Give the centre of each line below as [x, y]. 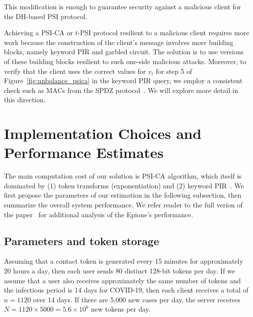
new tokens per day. [121, 309]
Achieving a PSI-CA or [39, 33]
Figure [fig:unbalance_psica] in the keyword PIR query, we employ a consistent [123, 80]
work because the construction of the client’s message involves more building [119, 42]
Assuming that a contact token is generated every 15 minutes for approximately [124, 261]
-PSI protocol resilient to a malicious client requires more [163, 33]
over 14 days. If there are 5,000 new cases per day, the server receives [137, 299]
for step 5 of [174, 71]
